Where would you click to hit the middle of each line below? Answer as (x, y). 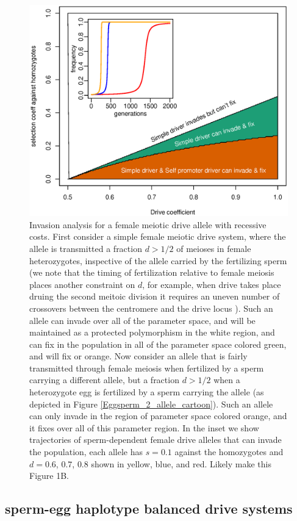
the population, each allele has (86, 452)
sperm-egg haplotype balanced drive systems (149, 508)
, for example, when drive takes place (212, 284)
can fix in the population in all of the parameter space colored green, (158, 344)
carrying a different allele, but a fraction (104, 380)
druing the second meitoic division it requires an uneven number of (155, 296)
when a (227, 380)
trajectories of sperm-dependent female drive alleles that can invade (156, 440)
